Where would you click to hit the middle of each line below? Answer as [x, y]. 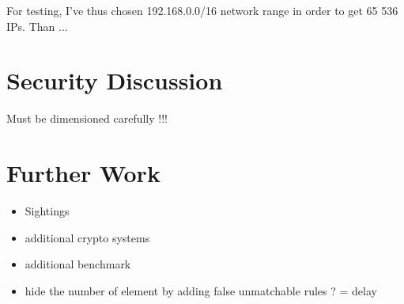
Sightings [47, 211]
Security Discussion [115, 80]
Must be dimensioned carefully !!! [87, 118]
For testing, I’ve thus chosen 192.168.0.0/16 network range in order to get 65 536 [202, 10]
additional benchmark [78, 264]
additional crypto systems [87, 237]
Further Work [83, 173]
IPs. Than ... [37, 26]
